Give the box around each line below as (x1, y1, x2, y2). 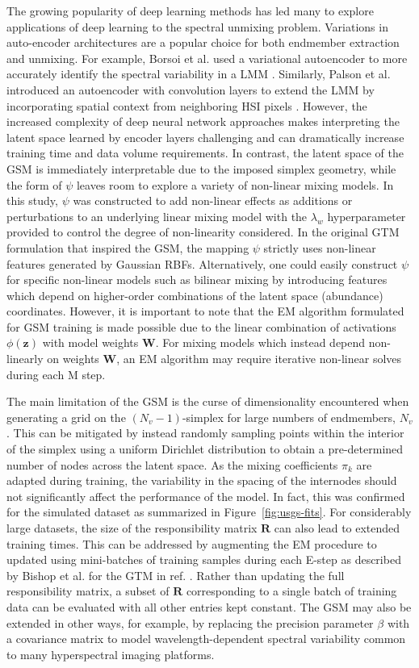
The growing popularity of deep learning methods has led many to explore (6, 2, 374, 19)
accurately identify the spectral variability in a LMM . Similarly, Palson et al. (6, 65, 391, 82)
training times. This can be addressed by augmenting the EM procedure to (6, 535, 377, 552)
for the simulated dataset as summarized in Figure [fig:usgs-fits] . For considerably (6, 503, 412, 520)
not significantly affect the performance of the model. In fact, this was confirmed (6, 487, 405, 504)
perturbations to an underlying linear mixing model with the (6, 207, 308, 224)
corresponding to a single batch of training (186, 582, 397, 599)
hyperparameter (327, 207, 406, 224)
